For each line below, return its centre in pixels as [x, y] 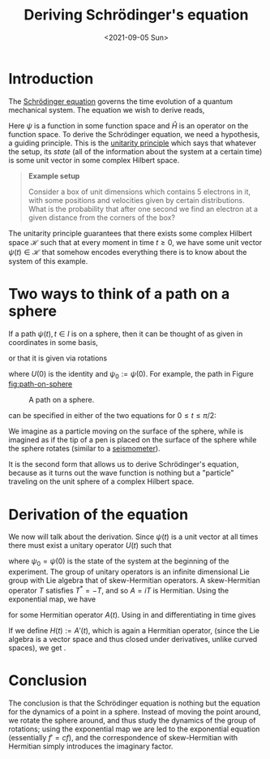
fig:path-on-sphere [41, 384]
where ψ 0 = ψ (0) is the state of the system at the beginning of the [119, 562]
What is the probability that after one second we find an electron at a [143, 209]
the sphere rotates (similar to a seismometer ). [84, 449]
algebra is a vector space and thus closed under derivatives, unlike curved [133, 639]
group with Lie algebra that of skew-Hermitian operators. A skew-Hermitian [135, 580]
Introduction [51, 78]
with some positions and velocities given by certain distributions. [136, 200]
